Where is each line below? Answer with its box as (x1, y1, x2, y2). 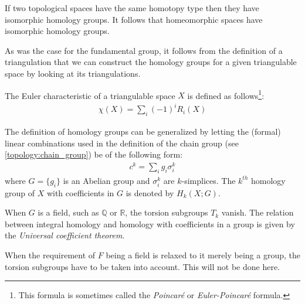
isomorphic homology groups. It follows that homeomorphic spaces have (5, 13, 263, 25)
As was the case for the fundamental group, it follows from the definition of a (5, 44, 283, 56)
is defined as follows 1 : (187, 87, 265, 101)
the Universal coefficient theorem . (5, 229, 125, 241)
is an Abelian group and (63, 174, 150, 186)
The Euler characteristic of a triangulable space (5, 89, 175, 101)
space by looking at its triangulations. (5, 67, 141, 79)
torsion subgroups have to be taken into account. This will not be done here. (5, 260, 280, 272)
